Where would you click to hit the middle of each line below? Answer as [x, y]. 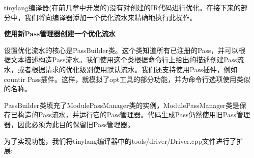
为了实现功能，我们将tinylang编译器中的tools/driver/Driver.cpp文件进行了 [120, 141]
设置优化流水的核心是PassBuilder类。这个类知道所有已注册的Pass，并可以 [121, 50]
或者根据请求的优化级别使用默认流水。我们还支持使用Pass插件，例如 [127, 69]
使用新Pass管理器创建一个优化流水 [60, 34]
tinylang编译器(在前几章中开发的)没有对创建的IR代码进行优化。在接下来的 [123, 7]
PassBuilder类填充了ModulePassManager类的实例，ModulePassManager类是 [122, 105]
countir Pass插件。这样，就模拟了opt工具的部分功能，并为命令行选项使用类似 [127, 79]
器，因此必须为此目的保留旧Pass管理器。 [69, 124]
